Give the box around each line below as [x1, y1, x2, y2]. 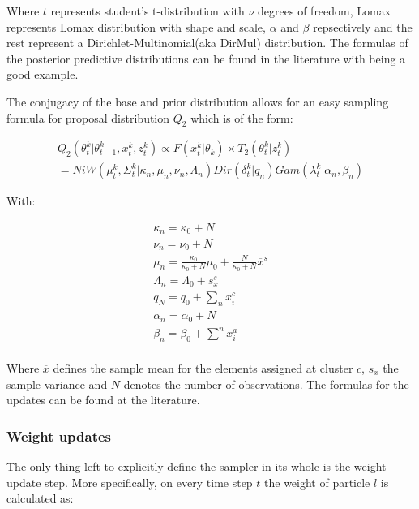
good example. [6, 66, 79, 83]
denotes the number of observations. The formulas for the [123, 375, 409, 392]
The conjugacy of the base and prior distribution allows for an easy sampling [6, 93, 389, 110]
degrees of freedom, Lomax [258, 2, 391, 19]
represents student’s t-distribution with [50, 2, 245, 19]
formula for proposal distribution [6, 109, 170, 126]
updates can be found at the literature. [6, 391, 200, 408]
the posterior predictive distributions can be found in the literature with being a [6, 50, 406, 67]
